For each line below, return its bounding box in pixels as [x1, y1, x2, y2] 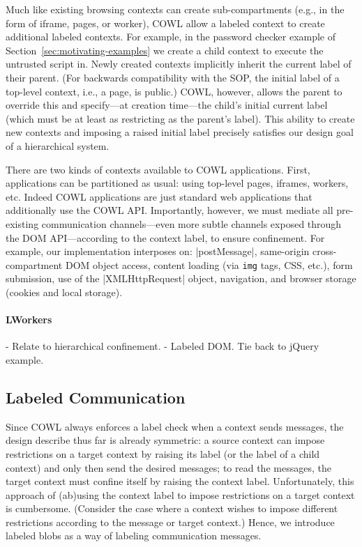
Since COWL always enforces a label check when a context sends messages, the [6, 419, 344, 433]
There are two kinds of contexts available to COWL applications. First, [6, 162, 310, 176]
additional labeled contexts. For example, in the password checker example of [6, 29, 336, 44]
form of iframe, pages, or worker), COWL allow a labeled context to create [6, 15, 325, 30]
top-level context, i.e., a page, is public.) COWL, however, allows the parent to [6, 84, 342, 98]
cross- [312, 244, 337, 259]
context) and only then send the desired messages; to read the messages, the [6, 460, 331, 475]
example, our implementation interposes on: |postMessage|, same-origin [6, 244, 310, 259]
